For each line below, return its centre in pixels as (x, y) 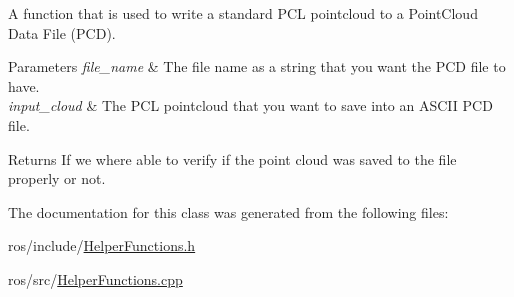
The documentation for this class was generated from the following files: (228, 211)
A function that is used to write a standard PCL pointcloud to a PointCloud (243, 13)
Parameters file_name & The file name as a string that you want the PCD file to (257, 66)
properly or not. (57, 178)
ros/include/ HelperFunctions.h (102, 245)
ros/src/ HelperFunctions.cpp (95, 278)
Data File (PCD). (62, 32)
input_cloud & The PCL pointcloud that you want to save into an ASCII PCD (250, 105)
